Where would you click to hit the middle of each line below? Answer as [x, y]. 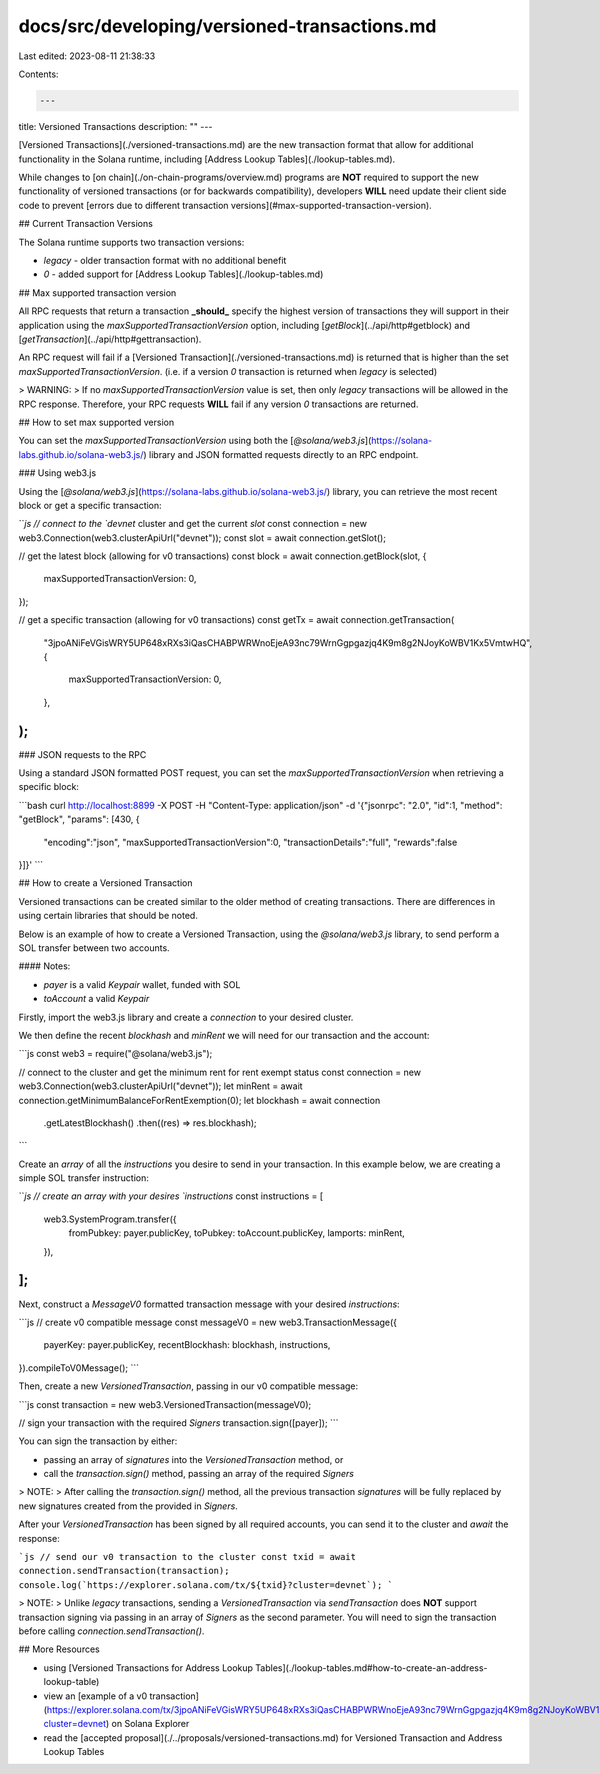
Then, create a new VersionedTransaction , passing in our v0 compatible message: [188, 1386]
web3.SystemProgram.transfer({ [110, 1219]
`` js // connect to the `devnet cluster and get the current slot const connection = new [192, 524]
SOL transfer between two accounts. [94, 948]
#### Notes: [44, 966]
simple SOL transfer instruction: [84, 1178]
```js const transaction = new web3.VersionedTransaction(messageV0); [165, 1404]
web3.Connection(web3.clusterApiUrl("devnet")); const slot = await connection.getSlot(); [202, 537]
